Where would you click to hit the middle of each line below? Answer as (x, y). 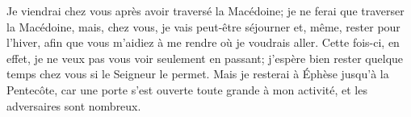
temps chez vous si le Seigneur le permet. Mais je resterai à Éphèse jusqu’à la (198, 74)
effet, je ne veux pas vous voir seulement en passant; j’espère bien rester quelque (205, 58)
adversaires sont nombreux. (74, 105)
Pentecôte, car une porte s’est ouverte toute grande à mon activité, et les (187, 89)
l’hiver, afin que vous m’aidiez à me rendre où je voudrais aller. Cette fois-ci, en (203, 42)
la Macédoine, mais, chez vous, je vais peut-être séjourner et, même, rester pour (203, 26)
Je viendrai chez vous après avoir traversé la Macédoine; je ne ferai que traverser (205, 10)
